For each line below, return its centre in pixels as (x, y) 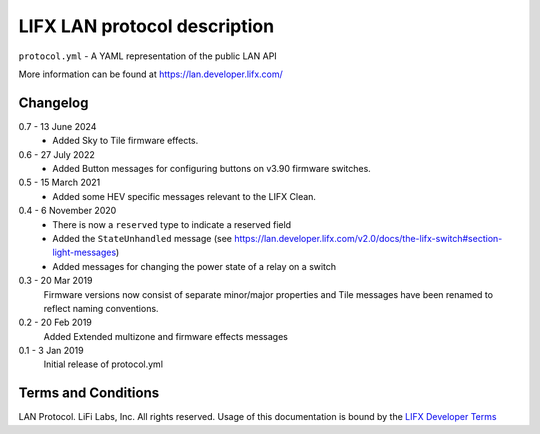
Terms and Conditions (89, 393)
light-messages (84, 252)
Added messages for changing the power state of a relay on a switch (194, 266)
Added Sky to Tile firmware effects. (125, 141)
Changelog (53, 102)
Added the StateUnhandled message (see (142, 238)
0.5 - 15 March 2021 (59, 182)
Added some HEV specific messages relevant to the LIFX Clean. (184, 196)
